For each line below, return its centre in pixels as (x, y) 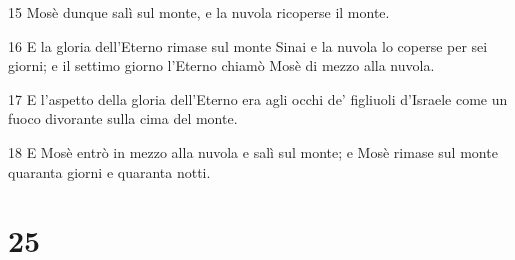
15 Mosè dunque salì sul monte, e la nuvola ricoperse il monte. (199, 12)
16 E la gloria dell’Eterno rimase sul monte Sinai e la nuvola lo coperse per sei (248, 45)
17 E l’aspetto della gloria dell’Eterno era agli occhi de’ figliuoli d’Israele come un (258, 98)
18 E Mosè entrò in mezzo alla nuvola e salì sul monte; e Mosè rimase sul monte (253, 151)
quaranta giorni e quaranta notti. (109, 171)
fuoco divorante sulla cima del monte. (123, 118)
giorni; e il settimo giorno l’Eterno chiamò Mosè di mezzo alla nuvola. (221, 65)
